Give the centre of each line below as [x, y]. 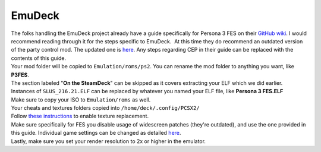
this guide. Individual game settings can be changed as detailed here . [96, 133]
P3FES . [20, 75]
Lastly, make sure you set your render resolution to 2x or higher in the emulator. [108, 141]
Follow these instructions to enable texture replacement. [80, 116]
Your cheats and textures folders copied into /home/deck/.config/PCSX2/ [105, 108]
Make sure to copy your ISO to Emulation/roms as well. [81, 99]
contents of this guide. [39, 58]
